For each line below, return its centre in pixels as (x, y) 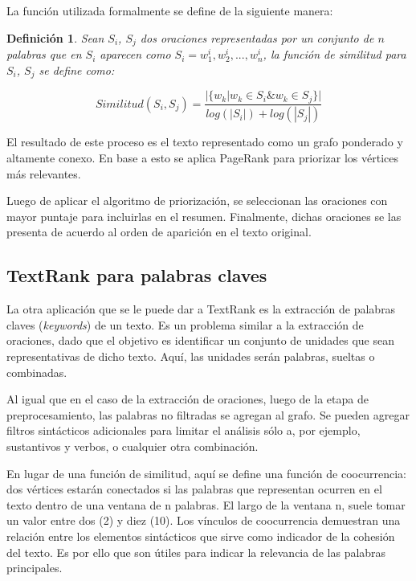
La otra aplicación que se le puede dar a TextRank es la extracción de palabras (201, 309)
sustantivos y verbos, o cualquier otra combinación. (133, 446)
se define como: (77, 70)
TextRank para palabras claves (137, 275)
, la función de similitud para (334, 54)
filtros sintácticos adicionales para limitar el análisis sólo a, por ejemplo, (184, 430)
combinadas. (37, 372)
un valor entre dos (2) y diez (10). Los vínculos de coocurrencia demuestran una (204, 520)
